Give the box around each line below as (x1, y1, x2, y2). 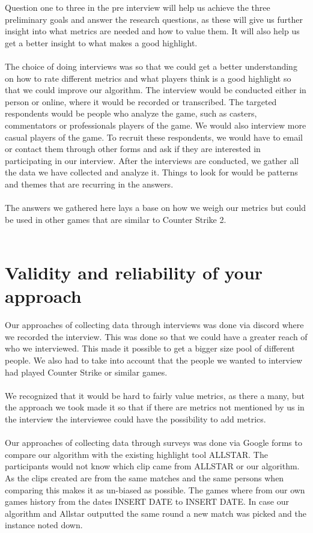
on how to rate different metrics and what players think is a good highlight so (5, 72, 291, 84)
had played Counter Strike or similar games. (5, 365, 168, 378)
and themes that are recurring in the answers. (5, 177, 174, 190)
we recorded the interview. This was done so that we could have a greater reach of (5, 330, 308, 343)
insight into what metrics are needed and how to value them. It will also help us (5, 25, 300, 37)
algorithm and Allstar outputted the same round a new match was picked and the (5, 507, 307, 519)
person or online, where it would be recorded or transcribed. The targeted (5, 95, 277, 108)
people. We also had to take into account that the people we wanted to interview (5, 353, 303, 366)
